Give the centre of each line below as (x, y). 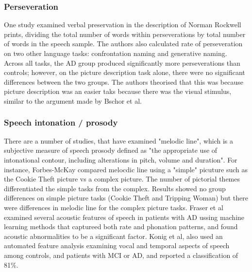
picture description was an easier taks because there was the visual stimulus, (118, 91)
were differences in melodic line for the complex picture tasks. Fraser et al (114, 207)
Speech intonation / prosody (61, 122)
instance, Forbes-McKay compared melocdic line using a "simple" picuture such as (126, 169)
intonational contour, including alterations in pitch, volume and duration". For (121, 159)
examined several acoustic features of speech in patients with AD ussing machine (124, 217)
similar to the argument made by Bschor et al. (73, 100)
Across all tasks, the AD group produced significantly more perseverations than (122, 63)
